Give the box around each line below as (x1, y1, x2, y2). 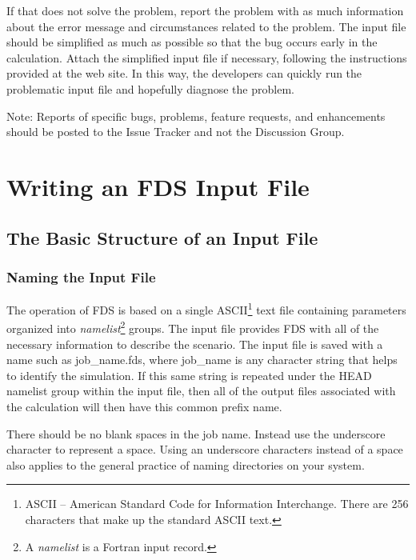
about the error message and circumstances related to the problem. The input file (6, 18, 406, 34)
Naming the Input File (6, 266, 156, 286)
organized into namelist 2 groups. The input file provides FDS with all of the (6, 318, 379, 337)
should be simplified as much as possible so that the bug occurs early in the (6, 34, 378, 50)
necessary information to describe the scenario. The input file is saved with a (6, 335, 383, 352)
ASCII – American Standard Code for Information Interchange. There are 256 (25, 495, 409, 512)
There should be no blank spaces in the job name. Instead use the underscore (6, 425, 386, 442)
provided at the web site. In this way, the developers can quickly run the (6, 65, 362, 82)
